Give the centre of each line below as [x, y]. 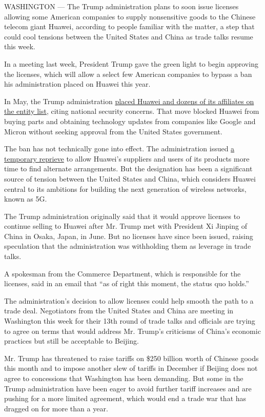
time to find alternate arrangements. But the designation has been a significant [128, 168]
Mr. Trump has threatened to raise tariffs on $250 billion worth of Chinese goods [131, 358]
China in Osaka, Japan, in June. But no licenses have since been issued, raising [129, 236]
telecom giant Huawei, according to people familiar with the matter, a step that [129, 26]
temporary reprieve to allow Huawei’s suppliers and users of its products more [127, 158]
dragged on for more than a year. [56, 408]
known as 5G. [26, 199]
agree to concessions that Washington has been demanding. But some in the [124, 378]
